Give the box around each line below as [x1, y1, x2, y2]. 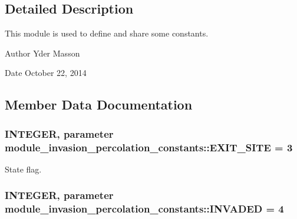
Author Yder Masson [5, 47, 80, 59]
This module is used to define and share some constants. [5, 27, 209, 39]
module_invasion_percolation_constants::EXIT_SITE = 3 [5, 140, 293, 154]
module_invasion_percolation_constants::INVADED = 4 [5, 201, 284, 216]
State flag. [5, 162, 42, 175]
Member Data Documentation [5, 95, 193, 114]
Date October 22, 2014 [5, 67, 87, 79]
